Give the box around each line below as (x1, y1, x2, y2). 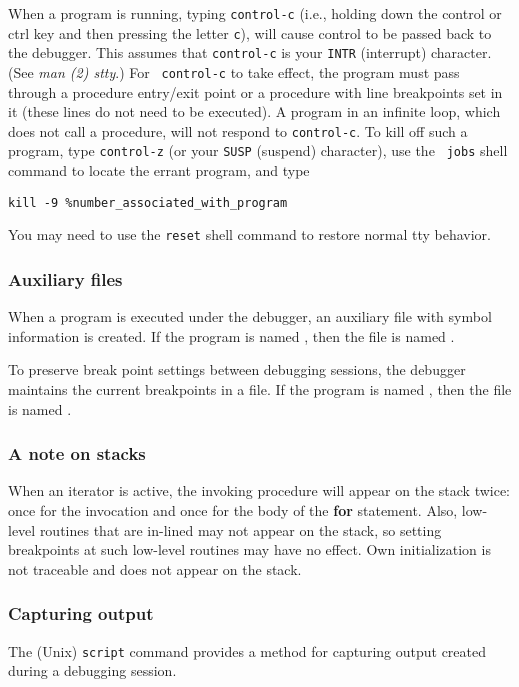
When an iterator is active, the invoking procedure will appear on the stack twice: (8, 480, 511, 501)
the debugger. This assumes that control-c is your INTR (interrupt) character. (8, 42, 492, 63)
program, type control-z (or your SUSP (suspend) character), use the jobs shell (8, 140, 508, 161)
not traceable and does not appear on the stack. (8, 558, 302, 579)
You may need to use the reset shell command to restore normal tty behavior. (8, 224, 491, 245)
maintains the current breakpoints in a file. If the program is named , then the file (8, 379, 512, 400)
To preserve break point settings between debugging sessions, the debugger (8, 359, 466, 380)
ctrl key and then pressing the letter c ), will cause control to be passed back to (8, 22, 492, 43)
